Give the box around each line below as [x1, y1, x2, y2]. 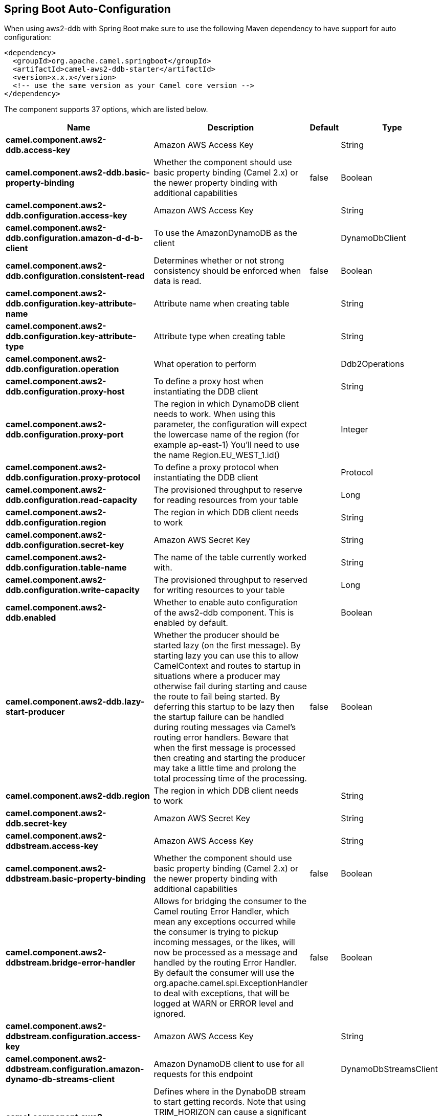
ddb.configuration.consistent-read [6, 271, 145, 281]
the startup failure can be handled [153, 712, 284, 723]
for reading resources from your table [153, 495, 298, 506]
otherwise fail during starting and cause [153, 681, 307, 692]
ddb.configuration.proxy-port [6, 429, 124, 440]
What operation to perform [153, 359, 256, 369]
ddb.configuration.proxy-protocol [6, 472, 141, 483]
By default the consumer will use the [153, 968, 295, 978]
